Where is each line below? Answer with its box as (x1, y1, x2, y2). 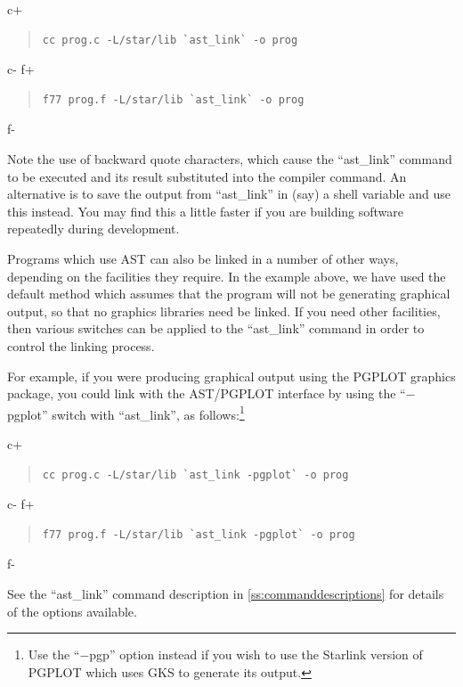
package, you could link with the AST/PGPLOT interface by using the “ (7, 384, 406, 403)
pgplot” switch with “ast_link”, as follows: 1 (7, 402, 245, 423)
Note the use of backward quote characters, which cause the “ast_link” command (7, 149, 452, 168)
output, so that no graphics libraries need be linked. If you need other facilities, (7, 301, 441, 320)
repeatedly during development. (7, 219, 180, 238)
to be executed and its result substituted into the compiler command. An (7, 167, 407, 185)
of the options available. (7, 601, 137, 620)
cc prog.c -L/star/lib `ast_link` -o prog (42, 33, 298, 46)
